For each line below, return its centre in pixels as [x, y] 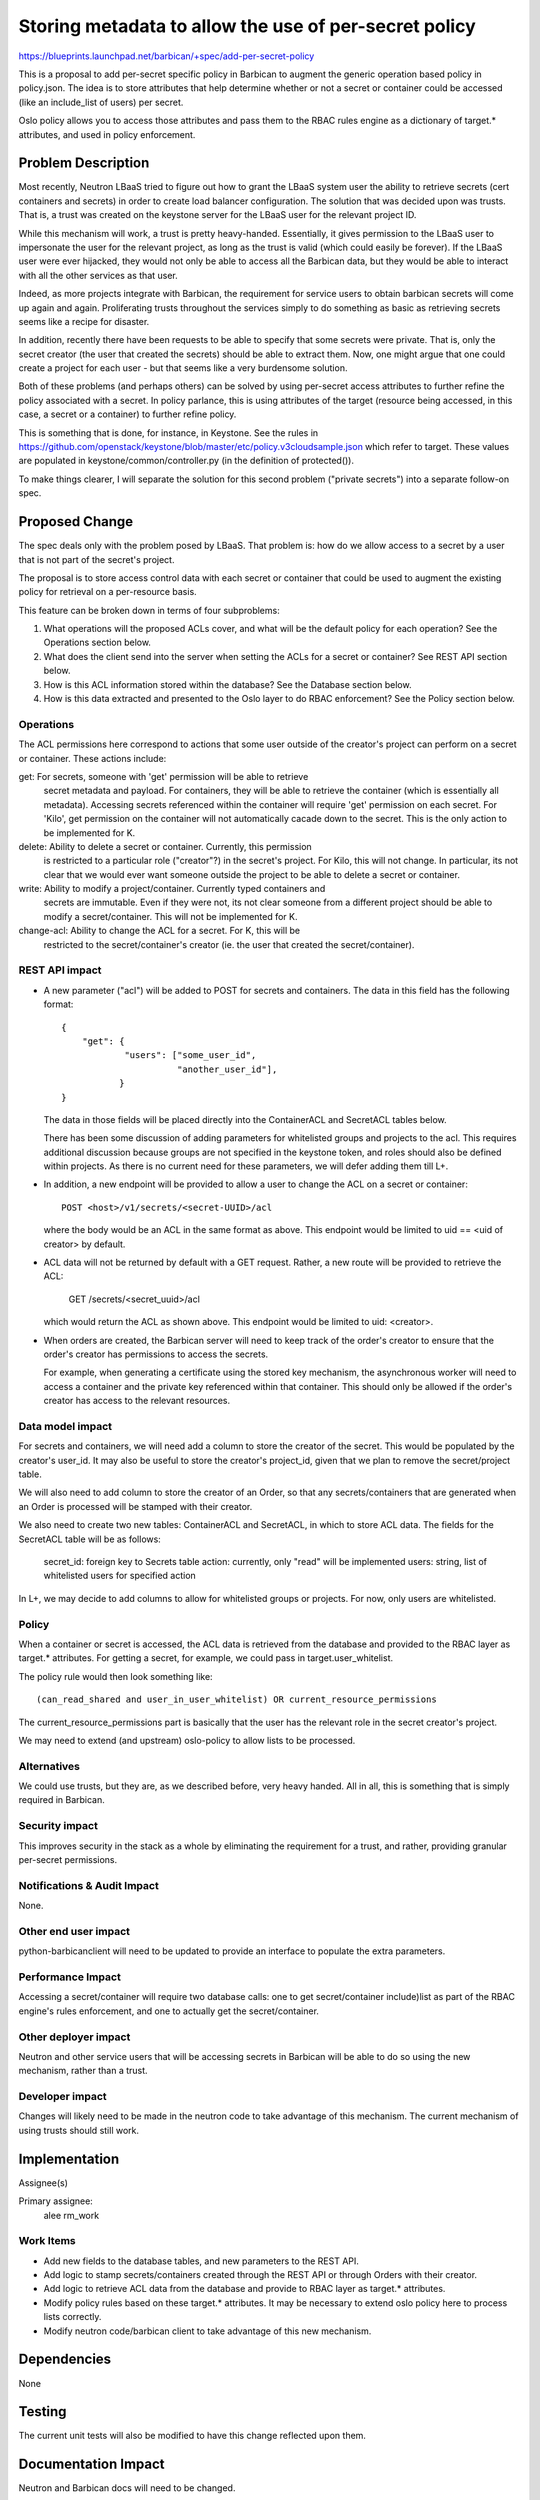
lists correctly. [72, 2317]
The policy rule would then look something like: [116, 1676]
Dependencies [65, 2359]
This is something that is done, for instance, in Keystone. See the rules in [168, 432]
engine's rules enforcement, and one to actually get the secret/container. [169, 2011]
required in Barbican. [61, 1800]
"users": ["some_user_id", [190, 1055]
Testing [42, 2411]
